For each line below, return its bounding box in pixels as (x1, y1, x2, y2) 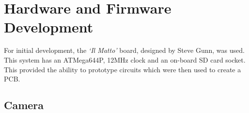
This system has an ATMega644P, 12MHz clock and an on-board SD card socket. (4, 54, 246, 65)
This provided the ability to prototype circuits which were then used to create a (4, 64, 241, 74)
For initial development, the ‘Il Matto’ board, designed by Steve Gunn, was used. (4, 45, 245, 55)
